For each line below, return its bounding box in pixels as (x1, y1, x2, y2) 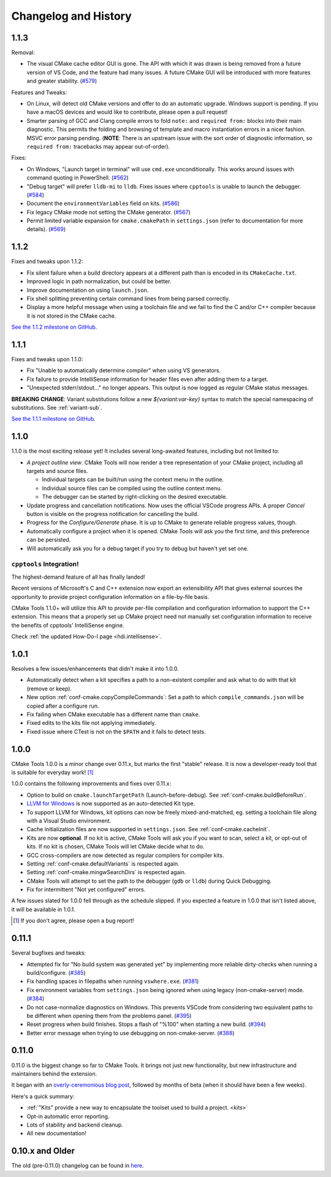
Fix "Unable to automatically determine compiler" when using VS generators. (26, 367, 221, 374)
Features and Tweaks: (11, 88, 67, 96)
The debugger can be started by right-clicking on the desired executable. (42, 493, 228, 501)
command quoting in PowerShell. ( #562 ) (26, 174, 129, 181)
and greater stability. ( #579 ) (26, 77, 97, 85)
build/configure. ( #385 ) (26, 969, 86, 976)
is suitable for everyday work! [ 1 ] (11, 768, 94, 776)
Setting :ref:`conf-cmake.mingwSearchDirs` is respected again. (26, 869, 186, 876)
